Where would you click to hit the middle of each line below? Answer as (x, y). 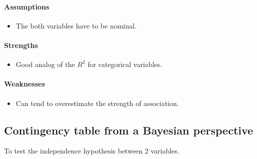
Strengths (21, 45)
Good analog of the (45, 64)
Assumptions (27, 6)
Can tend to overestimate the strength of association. (97, 103)
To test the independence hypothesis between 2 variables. (92, 151)
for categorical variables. (125, 64)
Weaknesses (24, 84)
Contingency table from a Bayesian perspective (129, 130)
